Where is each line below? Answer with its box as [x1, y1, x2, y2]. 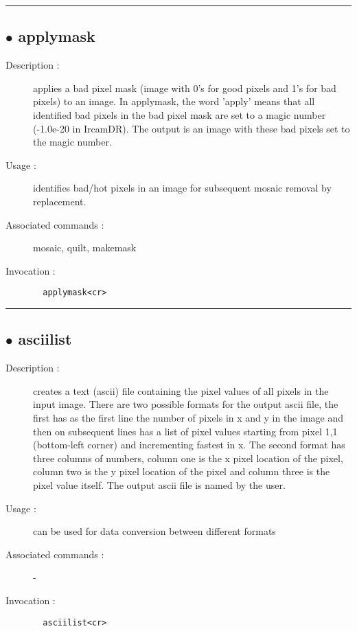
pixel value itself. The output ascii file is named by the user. [33, 477, 286, 492]
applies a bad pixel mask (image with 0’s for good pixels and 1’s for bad [33, 80, 336, 95]
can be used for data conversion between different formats [33, 524, 276, 538]
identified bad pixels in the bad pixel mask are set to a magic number [33, 107, 326, 122]
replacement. [33, 194, 87, 208]
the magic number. [33, 135, 112, 149]
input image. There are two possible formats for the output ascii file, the [33, 397, 338, 411]
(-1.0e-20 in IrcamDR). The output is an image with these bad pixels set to [33, 121, 350, 135]
